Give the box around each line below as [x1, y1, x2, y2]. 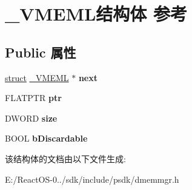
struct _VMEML [5, 71, 69, 84]
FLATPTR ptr [5, 91, 62, 104]
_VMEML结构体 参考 [5, 1, 188, 26]
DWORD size [5, 111, 58, 124]
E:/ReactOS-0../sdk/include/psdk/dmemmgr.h [5, 172, 179, 185]
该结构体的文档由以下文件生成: [5, 152, 126, 165]
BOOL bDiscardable [5, 132, 88, 145]
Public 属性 [5, 42, 76, 61]
